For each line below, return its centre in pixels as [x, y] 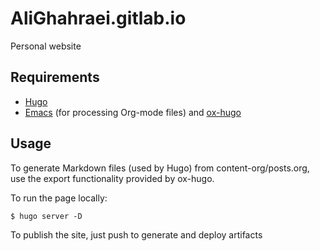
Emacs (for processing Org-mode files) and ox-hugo [133, 112]
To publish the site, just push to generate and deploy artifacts [136, 234]
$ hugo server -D [46, 216]
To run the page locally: [59, 198]
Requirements [55, 77]
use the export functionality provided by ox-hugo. [112, 178]
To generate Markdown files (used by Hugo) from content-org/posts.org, [160, 168]
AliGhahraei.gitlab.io [98, 18]
